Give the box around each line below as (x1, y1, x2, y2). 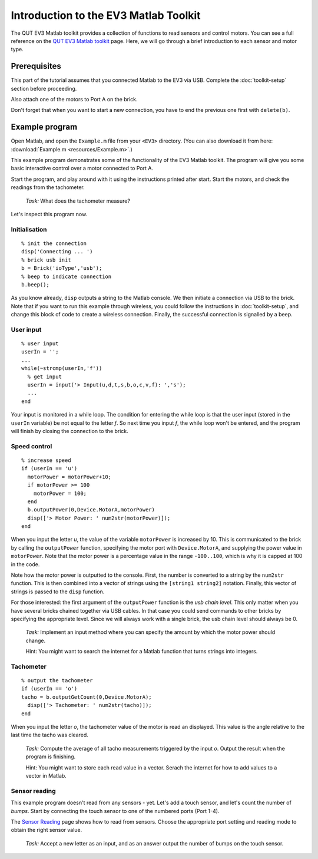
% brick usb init (21, 256, 71, 263)
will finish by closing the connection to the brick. (11, 427, 129, 434)
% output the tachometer (21, 678, 93, 684)
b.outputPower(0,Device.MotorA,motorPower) (27, 507, 155, 513)
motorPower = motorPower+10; (27, 473, 112, 480)
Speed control (11, 442, 52, 450)
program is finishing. (25, 753, 76, 760)
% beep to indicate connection (21, 273, 112, 280)
